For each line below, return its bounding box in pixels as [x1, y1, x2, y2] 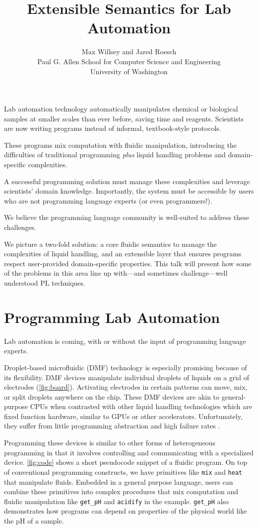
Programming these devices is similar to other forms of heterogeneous [4, 437, 215, 448]
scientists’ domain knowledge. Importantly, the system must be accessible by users [4, 186, 254, 196]
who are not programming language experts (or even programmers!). [4, 195, 212, 206]
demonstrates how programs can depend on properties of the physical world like [4, 506, 247, 516]
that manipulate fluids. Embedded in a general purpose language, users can [4, 476, 233, 487]
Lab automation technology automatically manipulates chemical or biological [4, 104, 238, 114]
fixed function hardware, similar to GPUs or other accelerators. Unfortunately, [4, 411, 243, 421]
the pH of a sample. [4, 515, 64, 526]
